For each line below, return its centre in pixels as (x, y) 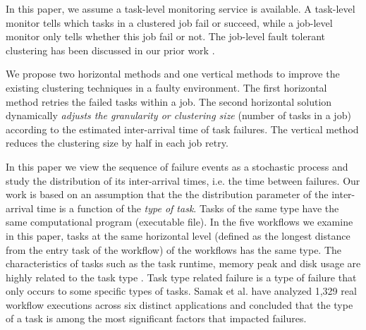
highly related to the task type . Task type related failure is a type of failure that (181, 277)
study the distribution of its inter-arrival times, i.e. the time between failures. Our (183, 180)
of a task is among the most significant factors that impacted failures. (156, 318)
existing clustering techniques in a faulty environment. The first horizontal (166, 87)
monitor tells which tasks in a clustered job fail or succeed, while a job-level (169, 22)
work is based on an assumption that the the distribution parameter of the (167, 194)
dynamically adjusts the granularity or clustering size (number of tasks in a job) (178, 115)
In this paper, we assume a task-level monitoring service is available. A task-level (181, 8)
